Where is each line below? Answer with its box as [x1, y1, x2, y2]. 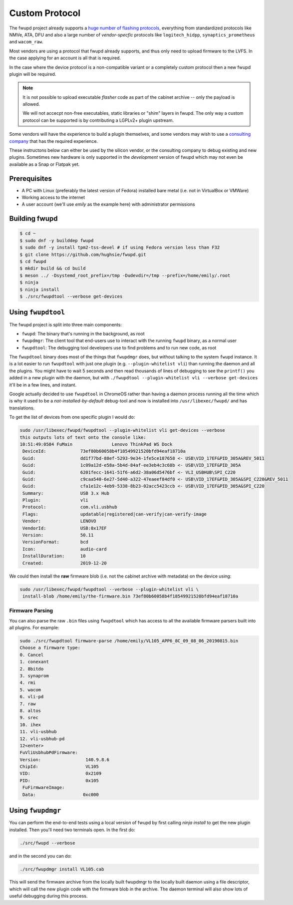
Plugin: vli [22, 497, 88, 503]
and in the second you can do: [9, 853, 72, 859]
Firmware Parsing [9, 607, 53, 614]
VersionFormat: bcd [22, 539, 88, 545]
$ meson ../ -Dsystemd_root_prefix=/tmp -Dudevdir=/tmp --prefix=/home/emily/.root [19, 273, 231, 278]
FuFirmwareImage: [22, 785, 65, 791]
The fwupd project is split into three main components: [9, 321, 122, 327]
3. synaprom [19, 673, 49, 679]
